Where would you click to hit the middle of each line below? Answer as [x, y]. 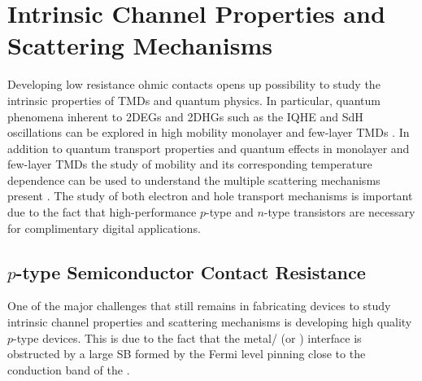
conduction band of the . [69, 369]
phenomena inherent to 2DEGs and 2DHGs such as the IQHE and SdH [185, 116]
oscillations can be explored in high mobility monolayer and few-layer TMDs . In [209, 132]
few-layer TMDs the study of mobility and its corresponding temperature [190, 164]
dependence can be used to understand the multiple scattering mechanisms [194, 180]
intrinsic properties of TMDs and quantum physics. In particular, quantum [194, 100]
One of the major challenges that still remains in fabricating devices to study [199, 306]
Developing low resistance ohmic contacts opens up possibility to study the [194, 84]
